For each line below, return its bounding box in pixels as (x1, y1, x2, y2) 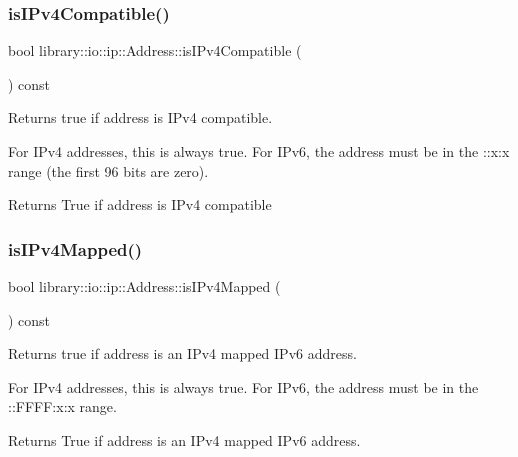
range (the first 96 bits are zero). (8, 160, 209, 181)
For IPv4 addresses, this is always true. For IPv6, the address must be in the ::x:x (8, 141, 510, 161)
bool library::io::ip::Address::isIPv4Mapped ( (8, 276, 281, 296)
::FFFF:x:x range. (8, 396, 117, 417)
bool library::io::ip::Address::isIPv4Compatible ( (8, 40, 302, 61)
